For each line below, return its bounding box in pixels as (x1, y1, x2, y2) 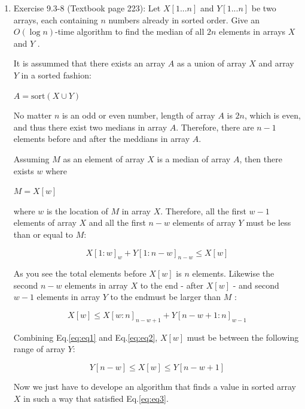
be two (251, 2, 276, 14)
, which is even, (245, 109, 301, 122)
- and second (233, 278, 279, 291)
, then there (239, 152, 282, 165)
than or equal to (13, 228, 74, 240)
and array (258, 57, 294, 69)
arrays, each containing (13, 13, 98, 26)
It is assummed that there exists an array (13, 57, 166, 69)
